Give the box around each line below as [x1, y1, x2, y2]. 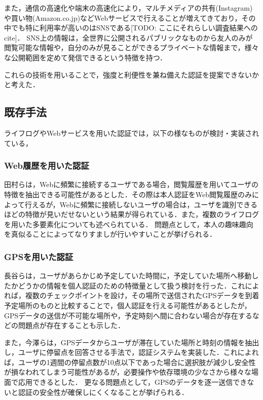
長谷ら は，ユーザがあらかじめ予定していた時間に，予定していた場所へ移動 [4, 270, 252, 281]
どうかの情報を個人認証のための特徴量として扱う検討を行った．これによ [18, 280, 259, 290]
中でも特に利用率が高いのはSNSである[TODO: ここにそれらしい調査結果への [4, 22, 258, 33]
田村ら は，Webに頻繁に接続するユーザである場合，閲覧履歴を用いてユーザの [4, 179, 259, 190]
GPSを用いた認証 [4, 250, 73, 263]
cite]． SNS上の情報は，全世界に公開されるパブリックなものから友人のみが [4, 32, 253, 43]
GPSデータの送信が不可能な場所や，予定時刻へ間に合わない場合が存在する [4, 310, 252, 320]
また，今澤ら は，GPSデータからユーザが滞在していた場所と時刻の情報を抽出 [4, 337, 259, 347]
